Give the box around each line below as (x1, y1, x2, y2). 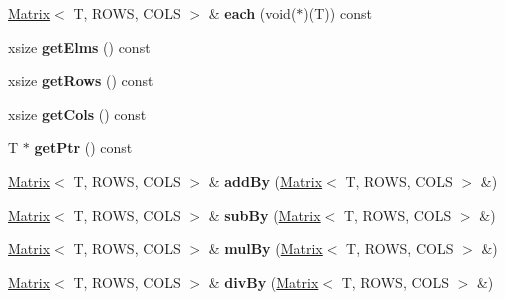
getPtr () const (34, 137, 133, 158)
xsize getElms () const (8, 36, 151, 57)
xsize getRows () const (8, 70, 154, 91)
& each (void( (208, 3, 297, 23)
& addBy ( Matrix (208, 170, 323, 191)
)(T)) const (303, 3, 372, 23)
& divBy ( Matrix (208, 271, 319, 292)
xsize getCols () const (8, 103, 147, 124)
